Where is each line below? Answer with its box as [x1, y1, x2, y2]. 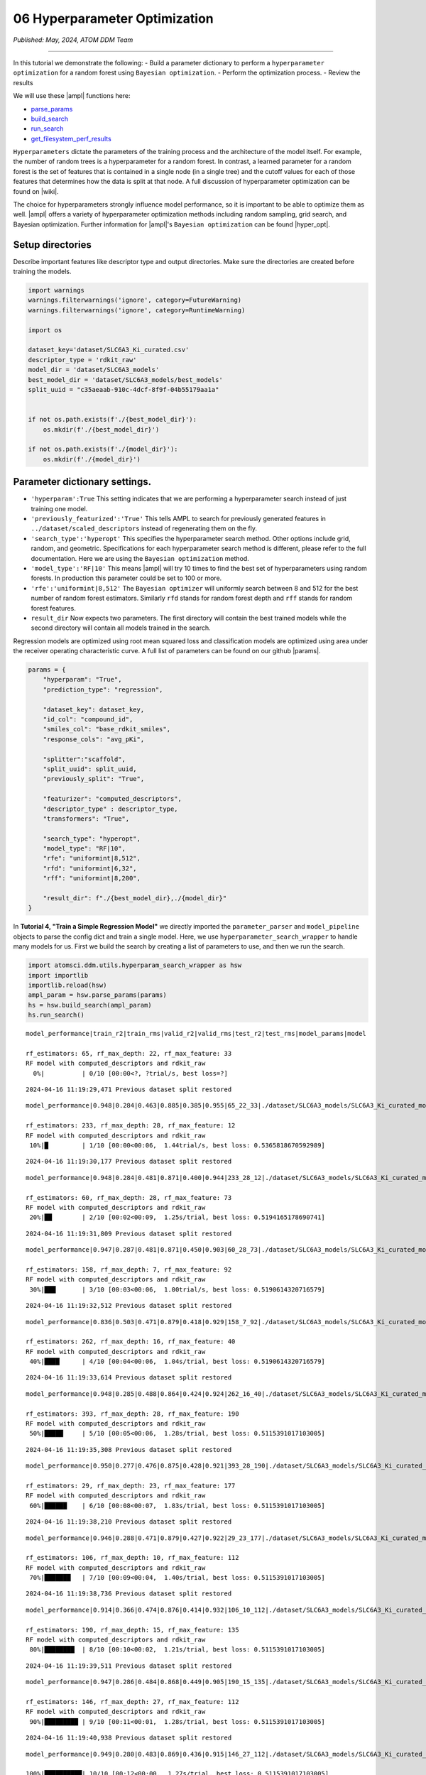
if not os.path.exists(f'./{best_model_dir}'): [28, 415, 197, 424]
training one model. [31, 504, 88, 513]
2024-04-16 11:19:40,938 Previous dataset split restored [26, 1734, 232, 1742]
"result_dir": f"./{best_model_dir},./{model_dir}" [43, 895, 227, 902]
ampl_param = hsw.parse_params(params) [28, 991, 167, 999]
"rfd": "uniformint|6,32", [43, 864, 138, 873]
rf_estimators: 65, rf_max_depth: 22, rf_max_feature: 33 [26, 1049, 232, 1057]
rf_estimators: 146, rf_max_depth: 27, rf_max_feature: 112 [26, 1698, 239, 1705]
